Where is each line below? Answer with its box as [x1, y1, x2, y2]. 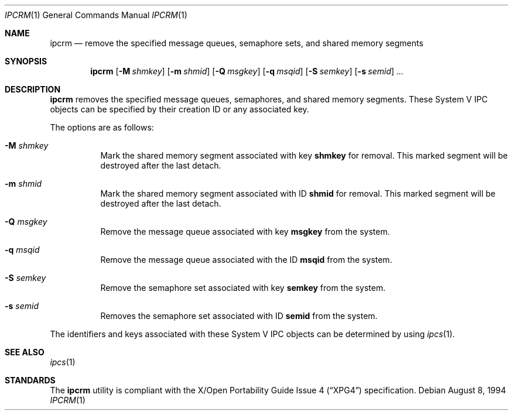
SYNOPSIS [5, 56, 47, 66]
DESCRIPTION [5, 84, 61, 94]
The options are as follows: [50, 122, 154, 132]
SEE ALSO [5, 347, 45, 357]
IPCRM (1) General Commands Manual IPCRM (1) [5, 10, 187, 20]
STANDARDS [5, 375, 56, 385]
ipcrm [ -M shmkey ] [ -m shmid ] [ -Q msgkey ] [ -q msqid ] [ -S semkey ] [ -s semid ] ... [90, 66, 404, 76]
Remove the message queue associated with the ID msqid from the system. [100, 255, 392, 265]
